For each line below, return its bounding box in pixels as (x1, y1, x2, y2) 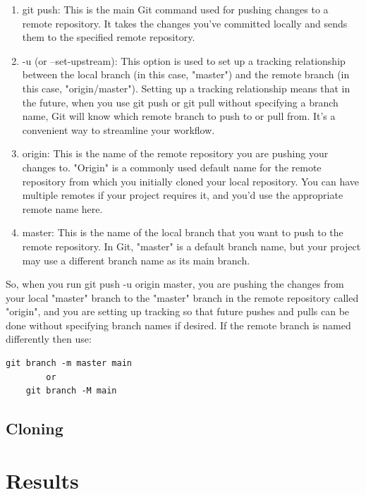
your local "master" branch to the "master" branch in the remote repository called (6, 290, 359, 305)
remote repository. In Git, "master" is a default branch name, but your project (22, 238, 361, 253)
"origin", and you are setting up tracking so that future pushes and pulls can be (6, 304, 350, 319)
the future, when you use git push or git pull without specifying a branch (22, 94, 338, 109)
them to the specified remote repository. (22, 30, 195, 44)
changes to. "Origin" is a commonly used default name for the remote (22, 159, 322, 174)
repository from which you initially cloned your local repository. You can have (22, 173, 360, 188)
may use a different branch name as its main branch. (22, 252, 250, 267)
